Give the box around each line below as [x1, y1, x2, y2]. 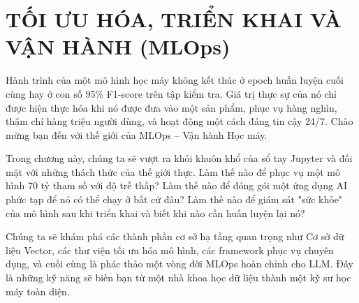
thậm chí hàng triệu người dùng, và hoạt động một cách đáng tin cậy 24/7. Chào [6, 114, 353, 128]
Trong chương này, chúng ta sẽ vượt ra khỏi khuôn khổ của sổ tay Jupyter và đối [6, 151, 353, 165]
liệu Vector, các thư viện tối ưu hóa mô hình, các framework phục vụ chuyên [6, 242, 334, 257]
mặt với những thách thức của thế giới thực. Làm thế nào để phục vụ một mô [6, 164, 340, 179]
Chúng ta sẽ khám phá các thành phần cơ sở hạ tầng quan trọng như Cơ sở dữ [6, 229, 344, 244]
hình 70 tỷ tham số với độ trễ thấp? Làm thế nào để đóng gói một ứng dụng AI [6, 178, 348, 193]
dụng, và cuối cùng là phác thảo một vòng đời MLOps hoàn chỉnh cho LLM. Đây [6, 256, 353, 271]
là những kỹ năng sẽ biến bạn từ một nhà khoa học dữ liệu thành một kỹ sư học [6, 270, 351, 285]
